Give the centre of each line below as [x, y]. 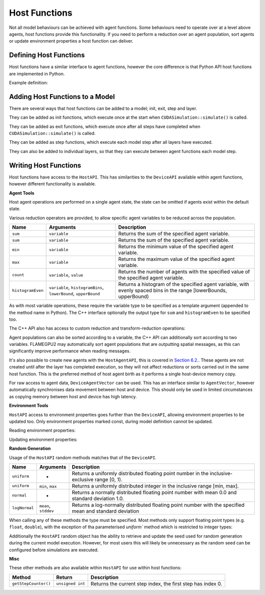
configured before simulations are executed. [54, 550]
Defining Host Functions [47, 55]
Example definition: [28, 83]
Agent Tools [22, 193]
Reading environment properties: [42, 430]
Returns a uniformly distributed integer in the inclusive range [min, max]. [155, 486]
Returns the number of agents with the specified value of [184, 272]
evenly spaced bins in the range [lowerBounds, [172, 290]
